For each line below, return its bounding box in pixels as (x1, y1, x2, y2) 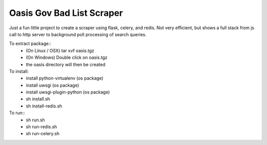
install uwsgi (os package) (26, 82, 79, 88)
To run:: (9, 110, 25, 116)
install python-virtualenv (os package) (26, 75, 103, 81)
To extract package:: (9, 41, 51, 47)
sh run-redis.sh (26, 124, 57, 130)
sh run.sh (26, 117, 45, 123)
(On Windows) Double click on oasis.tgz (26, 54, 108, 60)
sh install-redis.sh (26, 103, 62, 109)
